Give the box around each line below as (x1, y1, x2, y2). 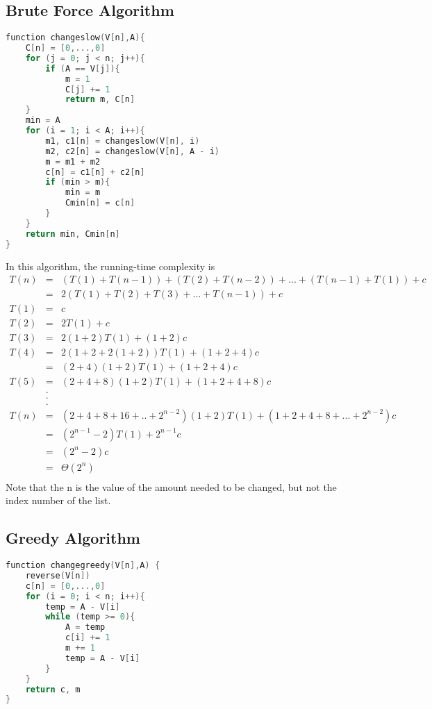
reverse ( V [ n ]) (25, 570, 90, 581)
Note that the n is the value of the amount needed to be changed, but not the (6, 479, 337, 494)
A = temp (65, 622, 106, 633)
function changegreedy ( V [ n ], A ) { (6, 560, 160, 571)
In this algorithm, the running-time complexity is (6, 258, 215, 273)
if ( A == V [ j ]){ (45, 63, 120, 74)
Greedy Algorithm (6, 527, 140, 549)
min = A (25, 115, 60, 126)
